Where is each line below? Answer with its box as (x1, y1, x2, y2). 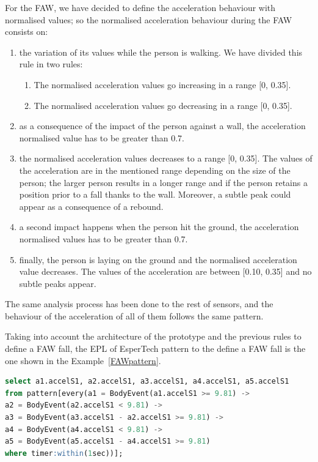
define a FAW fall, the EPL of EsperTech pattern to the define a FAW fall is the (5, 342, 306, 355)
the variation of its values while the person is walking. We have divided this (19, 45, 303, 58)
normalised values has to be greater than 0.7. (19, 232, 188, 245)
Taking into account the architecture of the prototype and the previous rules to (5, 330, 302, 343)
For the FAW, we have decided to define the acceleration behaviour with (5, 1, 276, 13)
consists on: (5, 25, 48, 38)
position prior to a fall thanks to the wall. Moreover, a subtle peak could (19, 188, 291, 201)
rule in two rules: (19, 58, 83, 70)
